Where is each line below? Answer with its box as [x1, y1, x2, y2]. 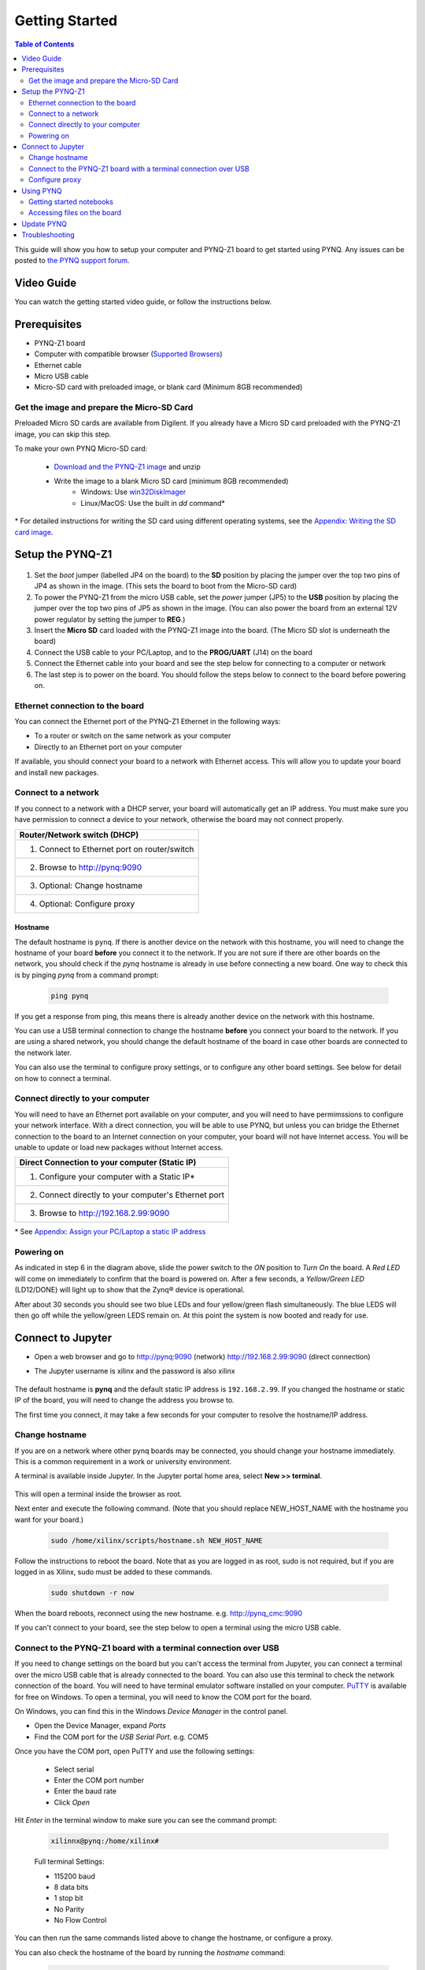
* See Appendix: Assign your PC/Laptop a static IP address [14, 1227, 206, 1236]
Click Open [54, 1797, 91, 1807]
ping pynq [50, 991, 89, 1000]
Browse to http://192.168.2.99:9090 [39, 1208, 170, 1219]
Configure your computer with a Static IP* [39, 1171, 196, 1182]
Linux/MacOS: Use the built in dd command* [80, 498, 226, 507]
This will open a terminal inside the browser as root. [14, 1489, 183, 1499]
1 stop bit [54, 1894, 83, 1903]
